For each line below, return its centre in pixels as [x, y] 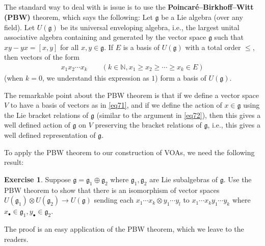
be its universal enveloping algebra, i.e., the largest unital [150, 27]
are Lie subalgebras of [183, 179]
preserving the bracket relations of [148, 125]
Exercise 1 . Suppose [37, 179]
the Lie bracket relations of [46, 115]
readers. [16, 239]
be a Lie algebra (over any [202, 17]
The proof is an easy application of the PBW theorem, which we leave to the [124, 228]
